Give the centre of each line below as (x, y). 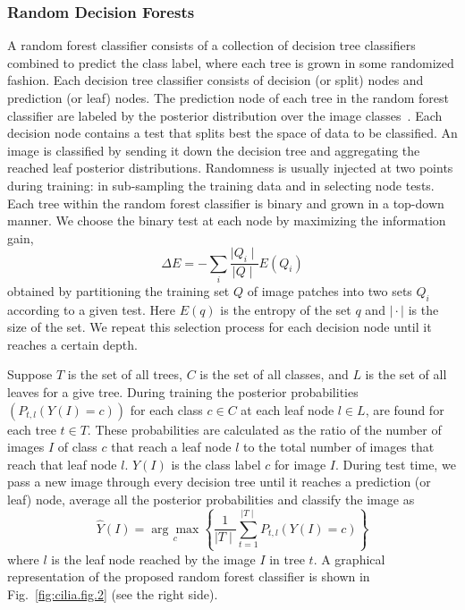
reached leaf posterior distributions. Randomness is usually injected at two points (230, 168)
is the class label (216, 464)
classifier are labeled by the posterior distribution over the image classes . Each (225, 115)
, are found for (405, 409)
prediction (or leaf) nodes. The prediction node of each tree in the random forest (228, 97)
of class (77, 447)
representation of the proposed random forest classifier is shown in (189, 576)
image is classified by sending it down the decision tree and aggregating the (214, 150)
